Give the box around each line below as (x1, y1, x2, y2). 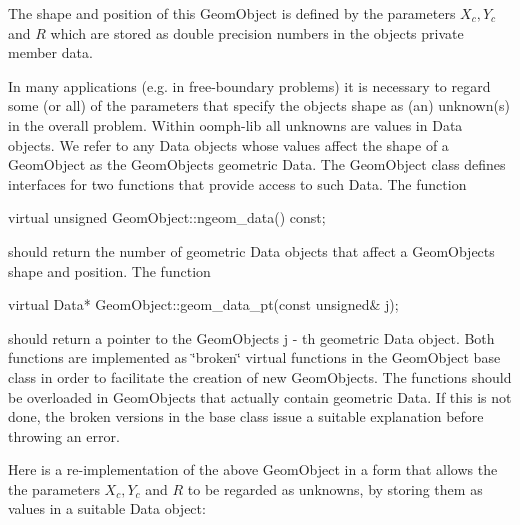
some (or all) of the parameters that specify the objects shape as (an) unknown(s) (8, 95, 510, 116)
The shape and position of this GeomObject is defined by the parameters (8, 3, 456, 23)
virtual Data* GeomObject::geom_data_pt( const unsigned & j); (8, 294, 399, 315)
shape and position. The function (8, 260, 211, 281)
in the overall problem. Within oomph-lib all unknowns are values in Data (8, 114, 463, 135)
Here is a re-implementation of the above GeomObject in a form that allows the (8, 459, 498, 480)
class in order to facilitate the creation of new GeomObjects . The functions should (8, 366, 512, 387)
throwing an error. (8, 425, 120, 446)
